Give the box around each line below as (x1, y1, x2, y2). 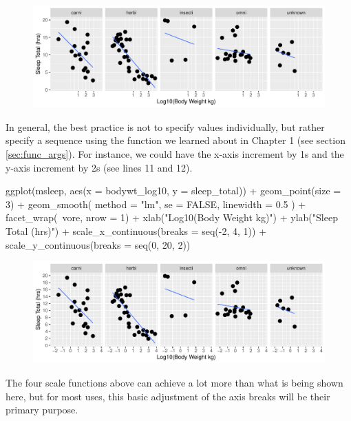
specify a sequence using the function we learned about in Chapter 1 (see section (6, 133, 345, 147)
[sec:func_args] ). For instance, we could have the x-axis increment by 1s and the (6, 147, 344, 161)
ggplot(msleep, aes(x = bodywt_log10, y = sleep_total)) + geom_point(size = (6, 183, 341, 198)
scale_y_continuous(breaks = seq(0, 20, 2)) (6, 237, 191, 251)
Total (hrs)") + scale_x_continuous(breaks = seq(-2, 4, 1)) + (6, 223, 267, 238)
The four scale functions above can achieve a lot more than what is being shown (6, 376, 343, 389)
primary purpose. (6, 402, 78, 417)
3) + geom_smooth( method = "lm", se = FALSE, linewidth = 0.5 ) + (6, 196, 306, 211)
